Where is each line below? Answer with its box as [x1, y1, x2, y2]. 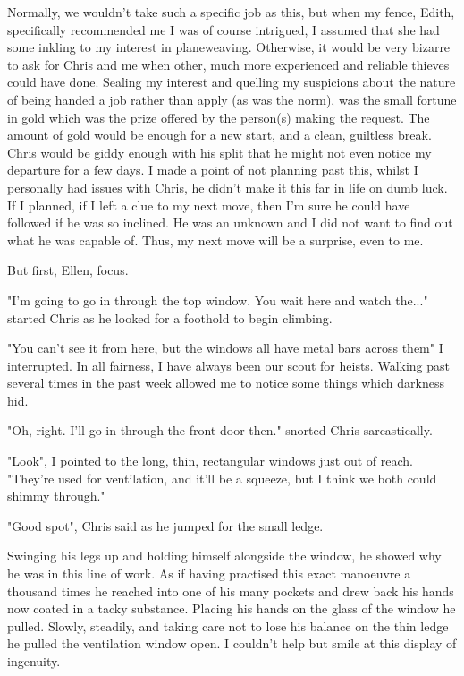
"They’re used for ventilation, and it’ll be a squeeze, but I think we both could [7, 468, 437, 487]
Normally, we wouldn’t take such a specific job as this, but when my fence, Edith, [7, 3, 455, 21]
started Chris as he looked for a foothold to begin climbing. [7, 308, 333, 327]
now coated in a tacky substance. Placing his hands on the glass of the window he [7, 599, 456, 618]
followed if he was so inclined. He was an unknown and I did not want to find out [7, 213, 453, 232]
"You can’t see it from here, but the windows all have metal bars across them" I [7, 338, 443, 357]
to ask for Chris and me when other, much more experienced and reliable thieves [7, 55, 450, 73]
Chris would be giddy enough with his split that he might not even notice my [7, 142, 432, 161]
